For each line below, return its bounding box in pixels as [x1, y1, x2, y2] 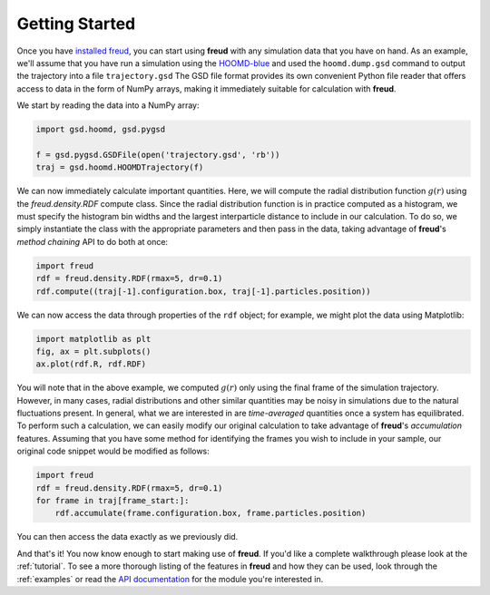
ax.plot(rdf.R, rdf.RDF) [35, 359, 147, 369]
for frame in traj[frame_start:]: [35, 495, 190, 506]
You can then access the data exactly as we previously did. [16, 532, 239, 542]
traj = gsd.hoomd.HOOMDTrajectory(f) [35, 162, 204, 172]
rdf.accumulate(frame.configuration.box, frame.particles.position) [54, 508, 367, 519]
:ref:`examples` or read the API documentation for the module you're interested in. [16, 573, 324, 584]
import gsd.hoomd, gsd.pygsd [35, 124, 166, 135]
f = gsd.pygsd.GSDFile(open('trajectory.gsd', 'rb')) [35, 150, 280, 160]
